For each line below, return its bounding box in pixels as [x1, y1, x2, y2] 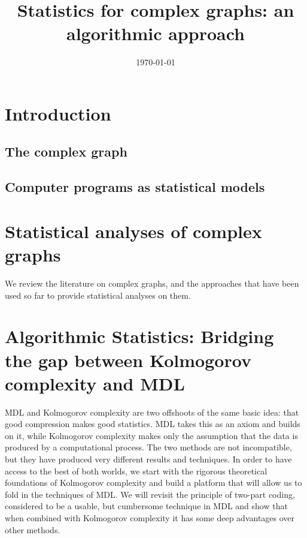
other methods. [5, 523, 60, 536]
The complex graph [5, 142, 127, 161]
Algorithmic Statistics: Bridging [5, 324, 274, 348]
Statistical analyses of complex [5, 218, 262, 243]
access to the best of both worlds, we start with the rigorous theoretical [5, 464, 268, 477]
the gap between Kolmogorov [5, 347, 251, 372]
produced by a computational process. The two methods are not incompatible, [5, 441, 292, 453]
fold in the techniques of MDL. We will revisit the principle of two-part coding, [5, 488, 295, 500]
